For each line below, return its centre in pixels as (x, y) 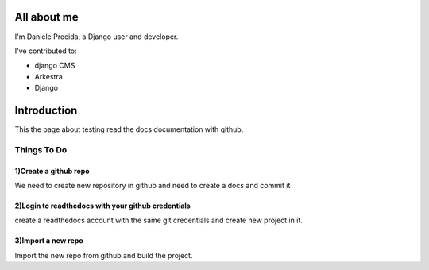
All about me (46, 17)
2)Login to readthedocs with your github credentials (102, 206)
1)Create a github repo (52, 171)
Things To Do (41, 149)
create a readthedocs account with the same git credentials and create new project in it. (159, 220)
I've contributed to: (46, 51)
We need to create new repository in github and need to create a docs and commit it (153, 185)
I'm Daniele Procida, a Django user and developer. (97, 37)
